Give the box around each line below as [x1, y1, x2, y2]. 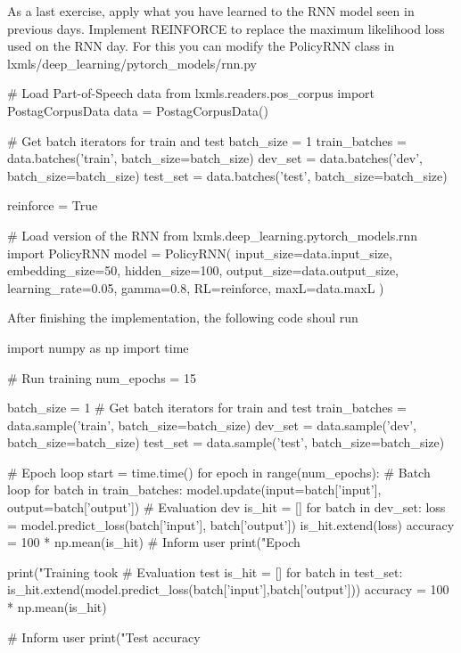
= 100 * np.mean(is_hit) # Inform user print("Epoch [7, 533, 300, 551]
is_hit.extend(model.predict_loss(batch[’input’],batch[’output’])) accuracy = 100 [7, 580, 449, 599]
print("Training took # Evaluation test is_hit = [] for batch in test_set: [7, 562, 403, 581]
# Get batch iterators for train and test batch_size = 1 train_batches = [7, 131, 407, 150]
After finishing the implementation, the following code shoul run [7, 308, 358, 327]
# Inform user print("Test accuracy [7, 627, 201, 646]
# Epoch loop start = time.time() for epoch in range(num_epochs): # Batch [7, 462, 431, 481]
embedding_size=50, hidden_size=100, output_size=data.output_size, [7, 261, 399, 280]
